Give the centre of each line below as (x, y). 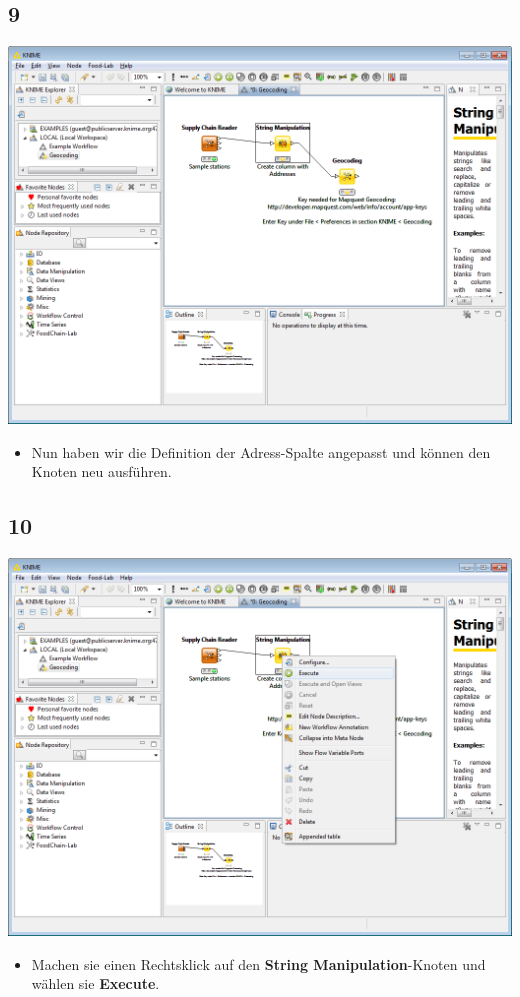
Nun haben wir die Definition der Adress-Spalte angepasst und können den (261, 451)
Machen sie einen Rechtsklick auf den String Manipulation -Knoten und (258, 963)
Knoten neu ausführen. (101, 471)
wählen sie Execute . (95, 983)
